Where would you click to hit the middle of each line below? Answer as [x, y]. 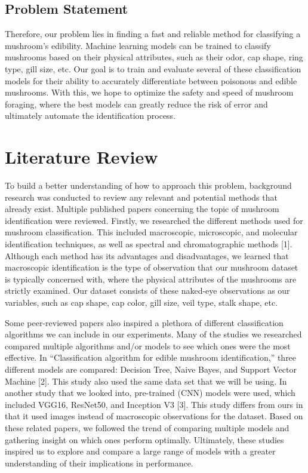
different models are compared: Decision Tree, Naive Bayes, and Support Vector [151, 369]
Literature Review [81, 157]
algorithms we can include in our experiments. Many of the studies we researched [153, 334]
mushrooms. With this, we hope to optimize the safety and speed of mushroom [149, 92]
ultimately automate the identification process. [90, 116]
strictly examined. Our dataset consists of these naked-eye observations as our [147, 291]
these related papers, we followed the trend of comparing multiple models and [147, 427]
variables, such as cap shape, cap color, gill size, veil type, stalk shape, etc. [141, 302]
